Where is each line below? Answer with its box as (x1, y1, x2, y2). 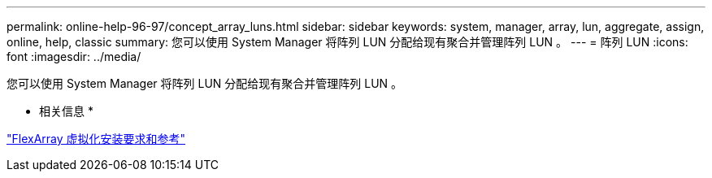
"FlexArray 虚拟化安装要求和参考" (7, 132, 186, 145)
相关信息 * (39, 104, 93, 118)
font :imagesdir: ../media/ (7, 50, 141, 63)
